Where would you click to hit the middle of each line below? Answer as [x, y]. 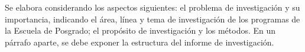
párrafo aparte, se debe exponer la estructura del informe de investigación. [139, 42]
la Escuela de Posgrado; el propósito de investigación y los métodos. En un [140, 30]
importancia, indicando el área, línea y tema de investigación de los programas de [152, 19]
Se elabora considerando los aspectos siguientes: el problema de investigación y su [152, 7]
